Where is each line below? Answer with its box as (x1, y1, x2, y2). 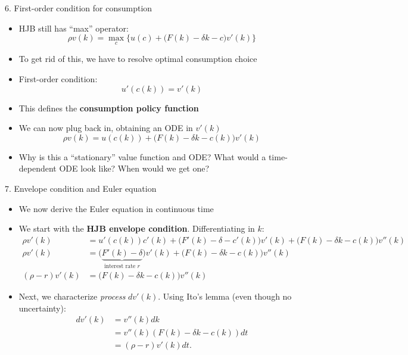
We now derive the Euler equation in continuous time (18, 202, 214, 214)
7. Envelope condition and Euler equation (5, 182, 157, 194)
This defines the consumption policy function (18, 101, 199, 114)
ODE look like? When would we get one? (59, 162, 210, 175)
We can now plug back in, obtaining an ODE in (18, 122, 193, 134)
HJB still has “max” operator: (18, 21, 129, 34)
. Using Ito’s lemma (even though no (158, 290, 292, 303)
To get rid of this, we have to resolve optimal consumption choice (18, 52, 257, 65)
